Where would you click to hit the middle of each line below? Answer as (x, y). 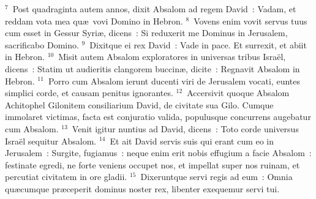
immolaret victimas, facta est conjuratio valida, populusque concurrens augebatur (158, 117)
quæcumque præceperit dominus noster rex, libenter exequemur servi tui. (142, 188)
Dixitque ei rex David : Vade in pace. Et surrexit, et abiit (198, 44)
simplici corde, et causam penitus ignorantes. (89, 93)
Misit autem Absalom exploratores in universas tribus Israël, (172, 57)
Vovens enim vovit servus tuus (250, 21)
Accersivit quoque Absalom (238, 93)
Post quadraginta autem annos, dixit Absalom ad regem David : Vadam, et (154, 9)
